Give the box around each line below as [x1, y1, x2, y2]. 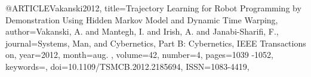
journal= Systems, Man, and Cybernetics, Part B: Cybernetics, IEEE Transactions [5, 36, 306, 49]
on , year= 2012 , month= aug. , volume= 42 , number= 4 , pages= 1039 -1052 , [5, 48, 274, 61]
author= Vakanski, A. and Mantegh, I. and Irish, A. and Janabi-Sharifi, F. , [5, 25, 279, 38]
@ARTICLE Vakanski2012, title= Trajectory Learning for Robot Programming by [5, 2, 301, 14]
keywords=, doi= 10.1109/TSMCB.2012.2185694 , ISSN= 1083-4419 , [5, 60, 250, 72]
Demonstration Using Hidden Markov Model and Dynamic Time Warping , [5, 13, 278, 26]
